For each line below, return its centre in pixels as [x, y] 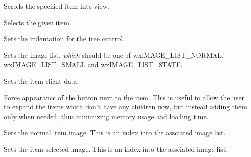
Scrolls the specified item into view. [57, 6]
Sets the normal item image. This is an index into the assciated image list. [115, 132]
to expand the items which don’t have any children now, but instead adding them [125, 107]
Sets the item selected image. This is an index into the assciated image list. [116, 148]
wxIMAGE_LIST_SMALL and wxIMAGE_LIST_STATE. [93, 64]
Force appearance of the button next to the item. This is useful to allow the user [124, 97]
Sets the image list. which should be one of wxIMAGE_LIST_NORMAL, [114, 55]
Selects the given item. [37, 22]
